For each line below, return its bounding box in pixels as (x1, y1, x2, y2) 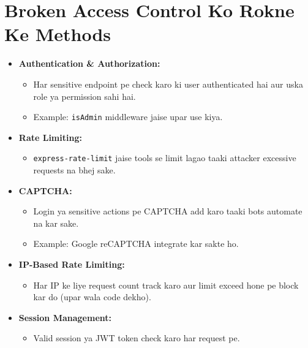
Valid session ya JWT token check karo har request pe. (33, 331, 240, 344)
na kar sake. (33, 216, 79, 229)
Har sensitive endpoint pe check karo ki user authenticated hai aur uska (33, 77, 303, 90)
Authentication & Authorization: (18, 57, 160, 70)
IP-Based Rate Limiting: (18, 257, 125, 270)
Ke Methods (4, 21, 111, 47)
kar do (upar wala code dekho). (33, 290, 151, 303)
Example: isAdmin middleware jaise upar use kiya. (33, 110, 223, 123)
